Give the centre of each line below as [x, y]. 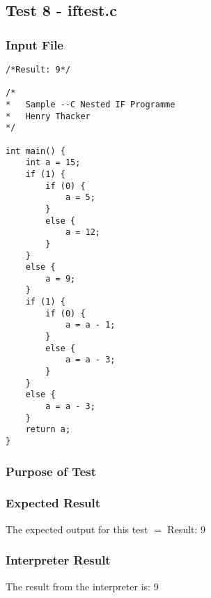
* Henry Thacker [48, 116]
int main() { [36, 151]
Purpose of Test [51, 471]
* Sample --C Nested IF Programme [91, 104]
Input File [34, 44]
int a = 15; [53, 163]
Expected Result [53, 503]
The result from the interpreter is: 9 [82, 586]
